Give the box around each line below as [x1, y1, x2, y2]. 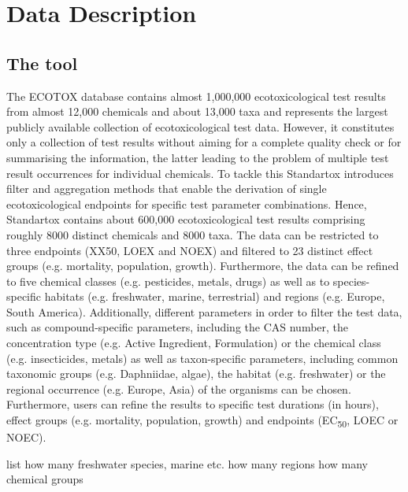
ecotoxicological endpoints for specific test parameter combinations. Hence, [6, 195, 367, 212]
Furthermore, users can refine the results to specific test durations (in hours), [6, 396, 379, 412]
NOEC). [6, 429, 46, 446]
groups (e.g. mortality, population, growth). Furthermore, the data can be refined [6, 257, 399, 274]
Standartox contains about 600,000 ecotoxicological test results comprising [6, 211, 365, 228]
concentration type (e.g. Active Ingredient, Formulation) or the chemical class [6, 335, 381, 351]
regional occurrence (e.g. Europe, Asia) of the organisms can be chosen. [6, 380, 351, 397]
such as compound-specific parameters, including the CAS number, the [6, 319, 349, 335]
